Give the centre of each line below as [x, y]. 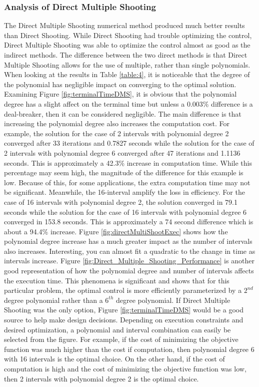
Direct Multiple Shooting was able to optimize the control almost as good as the [127, 45]
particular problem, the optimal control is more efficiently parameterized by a [123, 290]
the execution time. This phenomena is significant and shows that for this [117, 280]
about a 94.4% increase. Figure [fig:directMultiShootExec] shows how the [116, 231]
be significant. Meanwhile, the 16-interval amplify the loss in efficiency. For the [124, 192]
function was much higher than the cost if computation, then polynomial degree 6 [129, 349]
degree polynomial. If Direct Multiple [173, 300]
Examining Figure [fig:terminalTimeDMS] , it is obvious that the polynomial [120, 94]
